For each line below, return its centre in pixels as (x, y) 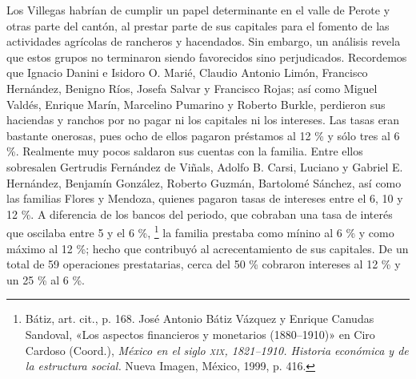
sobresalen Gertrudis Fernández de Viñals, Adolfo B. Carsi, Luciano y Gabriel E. (205, 166)
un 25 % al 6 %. (46, 279)
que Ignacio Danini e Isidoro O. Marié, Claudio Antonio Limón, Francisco (187, 73)
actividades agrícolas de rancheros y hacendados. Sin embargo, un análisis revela (204, 41)
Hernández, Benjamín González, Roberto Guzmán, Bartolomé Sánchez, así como (204, 182)
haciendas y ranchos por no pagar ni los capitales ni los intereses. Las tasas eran (203, 120)
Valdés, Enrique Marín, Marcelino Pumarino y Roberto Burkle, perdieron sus (196, 104)
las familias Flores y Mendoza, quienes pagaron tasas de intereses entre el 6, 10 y (205, 198)
